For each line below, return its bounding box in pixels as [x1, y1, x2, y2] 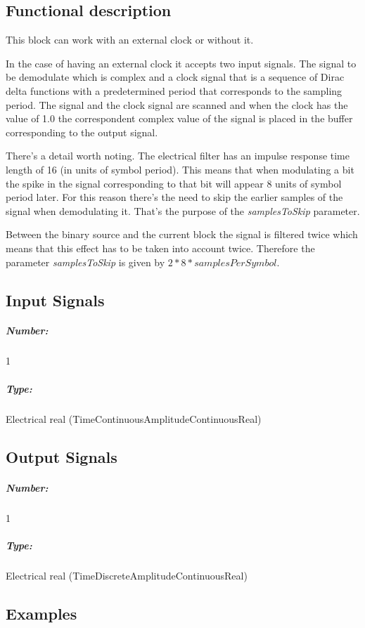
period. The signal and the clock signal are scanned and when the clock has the [6, 97, 348, 112]
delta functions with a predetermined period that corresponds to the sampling [6, 83, 342, 98]
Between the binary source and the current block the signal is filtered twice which [6, 227, 358, 242]
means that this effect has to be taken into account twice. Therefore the [6, 240, 315, 255]
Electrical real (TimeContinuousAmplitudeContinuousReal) [6, 411, 262, 426]
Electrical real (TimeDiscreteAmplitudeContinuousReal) [6, 568, 248, 582]
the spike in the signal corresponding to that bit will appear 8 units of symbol [6, 176, 342, 190]
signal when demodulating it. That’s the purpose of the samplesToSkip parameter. [6, 203, 360, 218]
